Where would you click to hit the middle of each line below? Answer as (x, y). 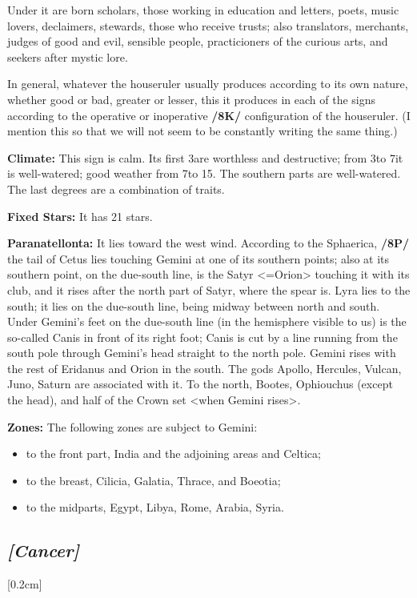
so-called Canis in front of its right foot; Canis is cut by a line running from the (202, 337)
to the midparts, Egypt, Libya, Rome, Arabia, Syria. (155, 507)
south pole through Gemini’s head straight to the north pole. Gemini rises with (202, 353)
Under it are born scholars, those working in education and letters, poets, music (203, 10)
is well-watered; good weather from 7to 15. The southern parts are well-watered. (204, 173)
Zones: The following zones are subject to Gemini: (132, 426)
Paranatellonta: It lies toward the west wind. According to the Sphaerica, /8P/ (208, 243)
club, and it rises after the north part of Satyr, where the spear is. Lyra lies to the (209, 289)
